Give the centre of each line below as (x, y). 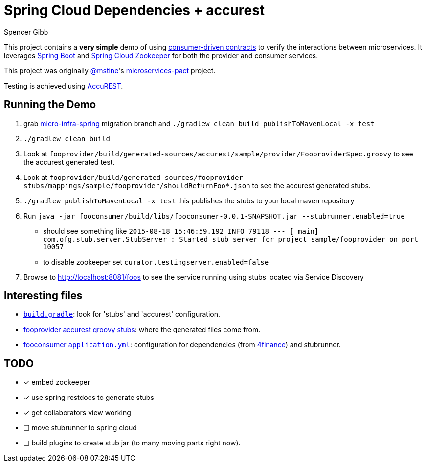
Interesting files (43, 296)
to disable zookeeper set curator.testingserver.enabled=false (156, 262)
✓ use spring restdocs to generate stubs (89, 398)
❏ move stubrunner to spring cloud (80, 428)
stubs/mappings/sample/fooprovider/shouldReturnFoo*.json (137, 186)
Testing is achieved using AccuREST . (64, 86)
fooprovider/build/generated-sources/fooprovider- (148, 177)
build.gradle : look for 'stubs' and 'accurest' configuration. (122, 314)
